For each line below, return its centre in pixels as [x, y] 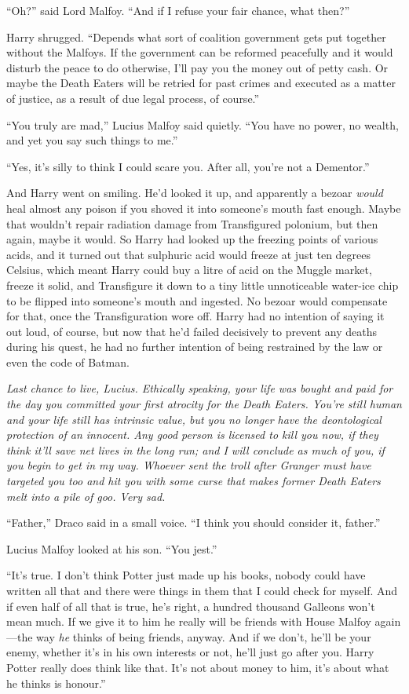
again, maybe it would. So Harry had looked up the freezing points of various [192, 239]
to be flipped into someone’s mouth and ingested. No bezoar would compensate [197, 300]
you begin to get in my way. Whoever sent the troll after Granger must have [189, 465]
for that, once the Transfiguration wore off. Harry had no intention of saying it [195, 316]
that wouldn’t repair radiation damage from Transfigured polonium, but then [192, 223]
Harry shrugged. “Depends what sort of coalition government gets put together [196, 37]
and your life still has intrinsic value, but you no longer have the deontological [194, 419]
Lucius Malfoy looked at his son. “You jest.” [112, 548]
